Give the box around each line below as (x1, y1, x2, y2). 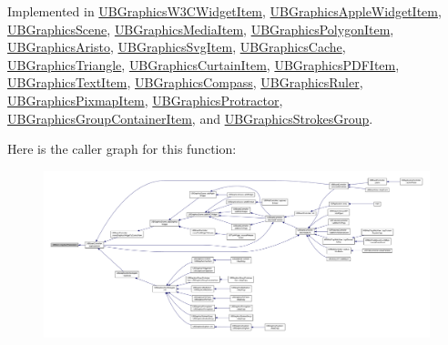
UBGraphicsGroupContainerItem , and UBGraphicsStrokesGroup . (7, 108, 373, 127)
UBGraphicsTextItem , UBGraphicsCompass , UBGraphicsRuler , (7, 73, 363, 92)
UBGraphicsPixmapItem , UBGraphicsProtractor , (7, 90, 283, 109)
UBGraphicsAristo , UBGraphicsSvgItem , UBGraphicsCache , (7, 37, 346, 56)
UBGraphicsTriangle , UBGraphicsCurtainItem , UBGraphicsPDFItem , (7, 55, 400, 74)
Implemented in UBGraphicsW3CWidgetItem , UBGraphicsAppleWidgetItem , (7, 2, 442, 20)
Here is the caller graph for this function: (7, 139, 237, 158)
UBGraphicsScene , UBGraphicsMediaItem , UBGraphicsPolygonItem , (7, 19, 394, 38)
